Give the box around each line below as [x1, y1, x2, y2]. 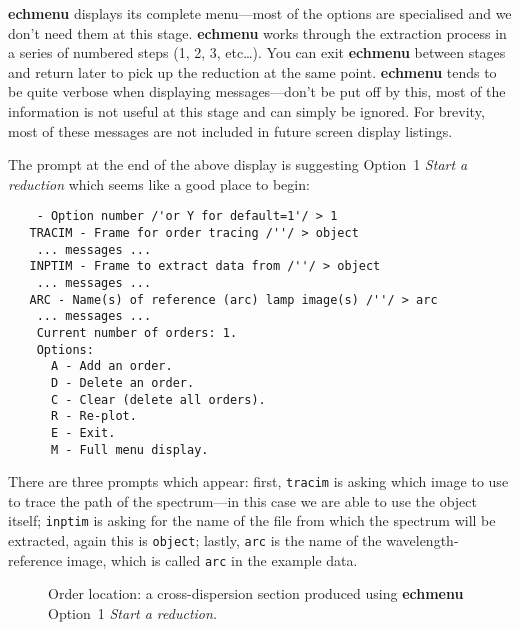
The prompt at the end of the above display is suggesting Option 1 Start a [8, 154, 468, 175]
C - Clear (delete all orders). [50, 392, 266, 407]
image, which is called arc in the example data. [66, 549, 358, 570]
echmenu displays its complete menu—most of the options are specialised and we [8, 3, 512, 23]
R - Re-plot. [50, 409, 137, 424]
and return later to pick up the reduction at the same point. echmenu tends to [8, 61, 497, 82]
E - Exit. [50, 425, 116, 440]
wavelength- [386, 530, 459, 551]
